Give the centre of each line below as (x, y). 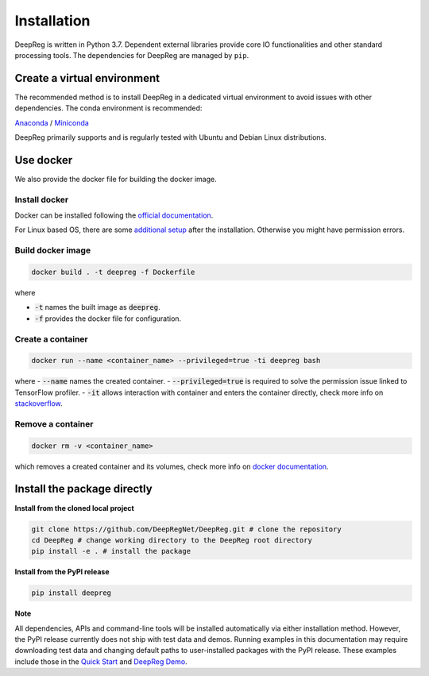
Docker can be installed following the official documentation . (114, 215)
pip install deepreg (71, 593)
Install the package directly (83, 489)
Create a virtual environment (87, 78)
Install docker (42, 199)
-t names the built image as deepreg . (97, 307)
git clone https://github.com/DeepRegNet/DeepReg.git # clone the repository (186, 529)
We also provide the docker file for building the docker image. (116, 179)
